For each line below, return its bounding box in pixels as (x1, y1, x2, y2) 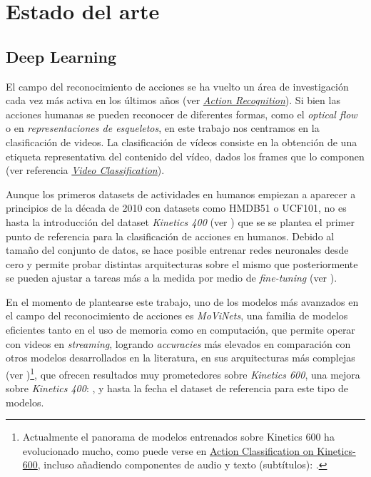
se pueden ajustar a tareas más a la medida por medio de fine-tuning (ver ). (6, 270, 337, 285)
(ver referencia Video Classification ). (6, 163, 165, 178)
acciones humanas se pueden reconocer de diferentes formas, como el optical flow (6, 106, 357, 121)
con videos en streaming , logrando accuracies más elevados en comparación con (6, 336, 351, 351)
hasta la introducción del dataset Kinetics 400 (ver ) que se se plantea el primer (6, 214, 355, 229)
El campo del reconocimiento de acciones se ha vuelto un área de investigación (6, 78, 349, 93)
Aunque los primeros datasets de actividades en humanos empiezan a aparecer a (6, 186, 356, 201)
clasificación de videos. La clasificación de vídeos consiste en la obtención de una (6, 134, 357, 149)
